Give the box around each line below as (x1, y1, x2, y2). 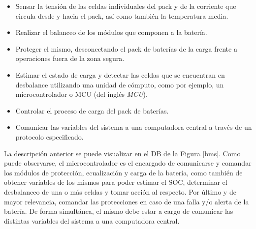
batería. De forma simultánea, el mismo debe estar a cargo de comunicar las (4, 206, 233, 216)
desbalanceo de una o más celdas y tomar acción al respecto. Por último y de (4, 186, 236, 197)
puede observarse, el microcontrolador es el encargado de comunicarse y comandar (4, 158, 252, 168)
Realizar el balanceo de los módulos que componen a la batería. (15, 27, 207, 37)
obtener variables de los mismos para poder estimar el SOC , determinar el (4, 177, 227, 187)
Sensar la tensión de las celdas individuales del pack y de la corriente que (15, 1, 236, 11)
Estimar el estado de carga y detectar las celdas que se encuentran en (15, 69, 225, 80)
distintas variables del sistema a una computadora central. (4, 215, 180, 226)
